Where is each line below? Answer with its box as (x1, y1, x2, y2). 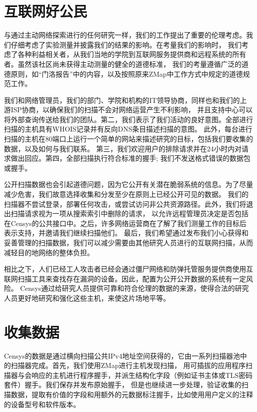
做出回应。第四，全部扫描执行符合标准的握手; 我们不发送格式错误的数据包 (10, 153, 251, 163)
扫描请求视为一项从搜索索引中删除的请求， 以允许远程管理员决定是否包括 (10, 208, 249, 219)
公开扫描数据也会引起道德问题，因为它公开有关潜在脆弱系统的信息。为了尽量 (4, 179, 253, 189)
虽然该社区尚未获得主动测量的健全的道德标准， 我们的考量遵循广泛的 (17, 58, 242, 69)
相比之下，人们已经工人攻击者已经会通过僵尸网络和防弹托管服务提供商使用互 (4, 264, 253, 274)
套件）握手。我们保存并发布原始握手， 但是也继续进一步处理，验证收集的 (4, 379, 242, 390)
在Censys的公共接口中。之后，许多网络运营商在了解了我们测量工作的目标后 (4, 218, 247, 228)
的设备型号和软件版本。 (4, 399, 80, 409)
